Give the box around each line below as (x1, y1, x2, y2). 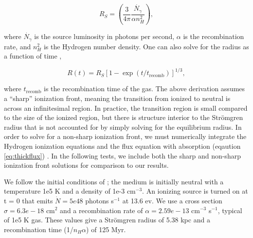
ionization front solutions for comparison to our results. (4, 160, 169, 170)
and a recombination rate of (60, 205, 143, 215)
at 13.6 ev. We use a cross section (122, 195, 222, 205)
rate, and (4, 41, 31, 51)
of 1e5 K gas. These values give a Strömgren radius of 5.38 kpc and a (4, 215, 210, 225)
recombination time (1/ (4, 224, 73, 234)
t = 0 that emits (4, 195, 53, 205)
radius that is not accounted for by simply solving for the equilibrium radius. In (4, 121, 242, 132)
